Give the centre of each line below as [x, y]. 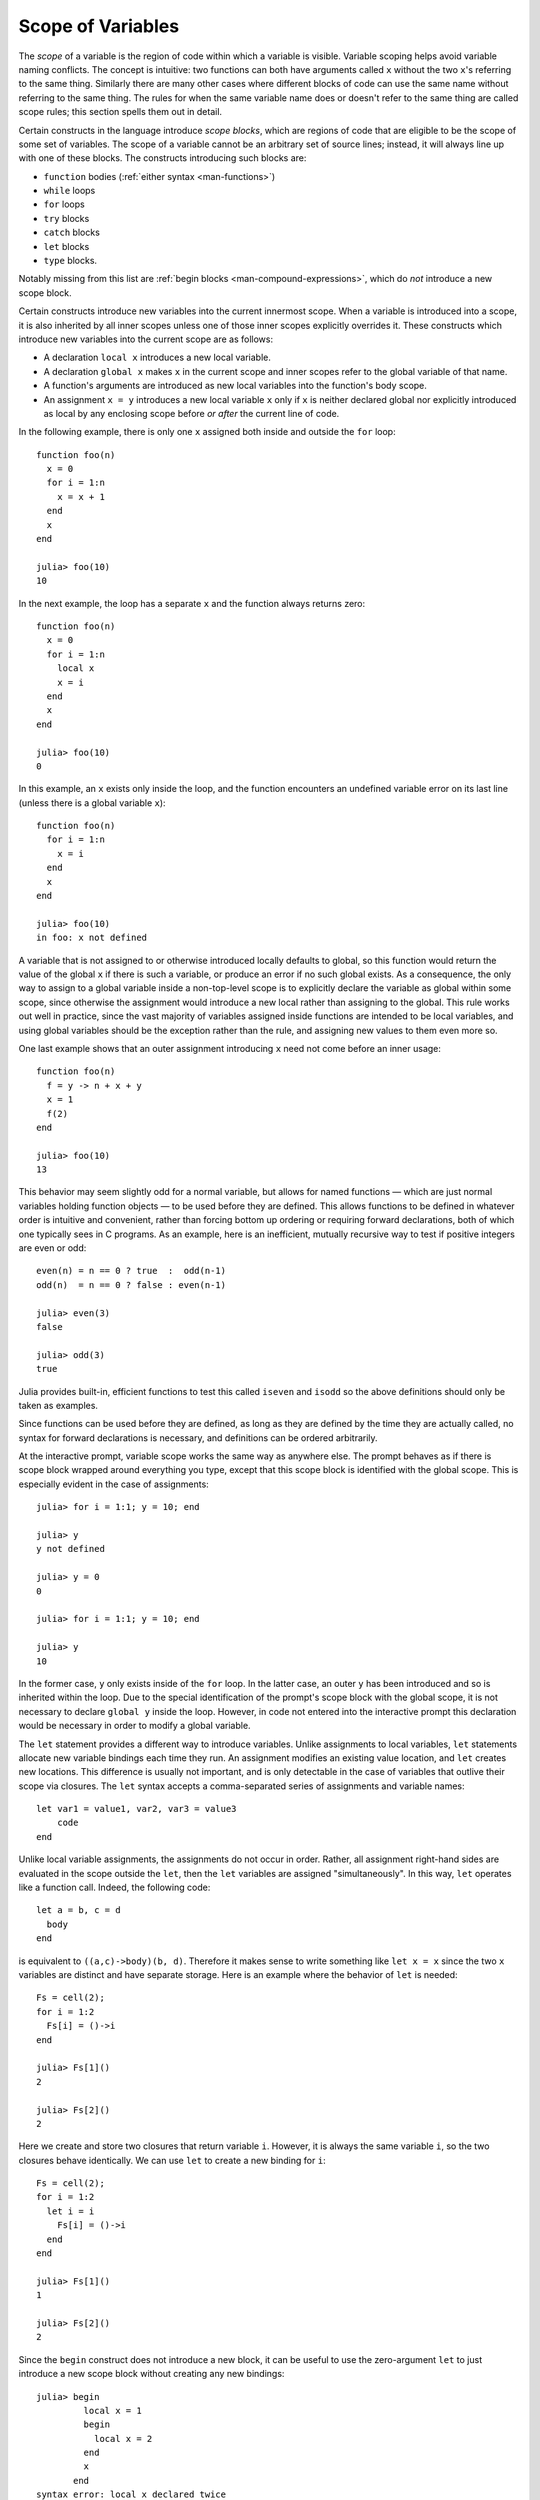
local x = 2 [123, 2438]
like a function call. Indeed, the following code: [114, 1887]
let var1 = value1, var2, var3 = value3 [136, 1809]
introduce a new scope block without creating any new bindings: [151, 2374]
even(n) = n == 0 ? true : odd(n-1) [131, 1271]
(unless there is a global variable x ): [92, 802]
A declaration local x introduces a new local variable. [157, 357]
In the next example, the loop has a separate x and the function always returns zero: [192, 603]
